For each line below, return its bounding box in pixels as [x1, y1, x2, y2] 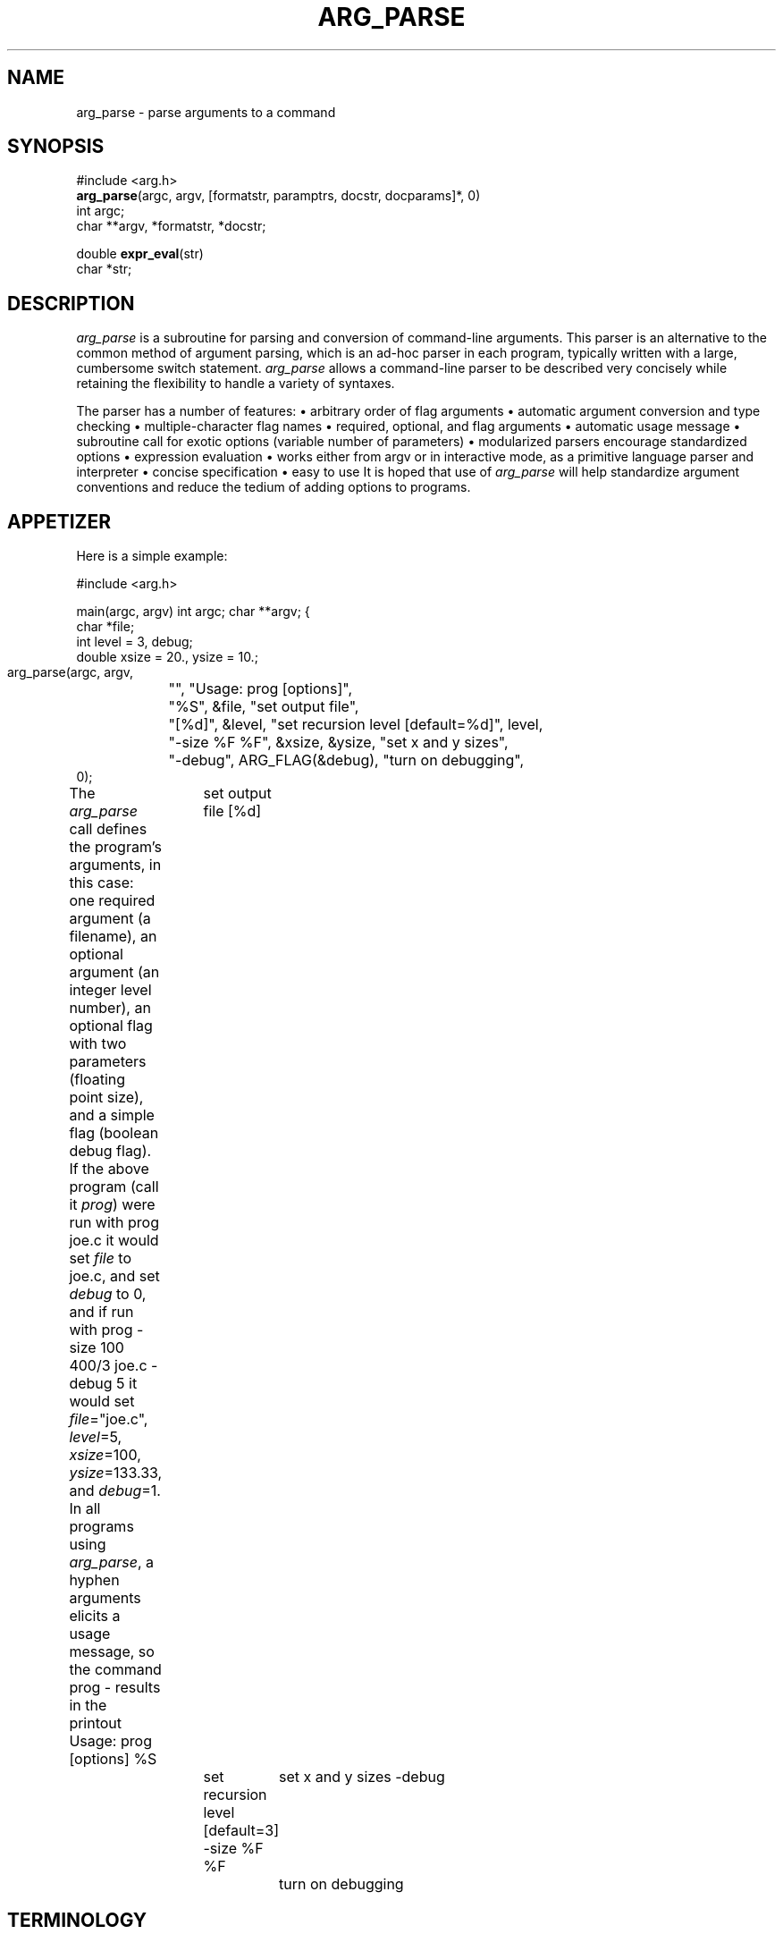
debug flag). [69, 1142, 152, 1161]
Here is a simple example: [76, 548, 228, 564]
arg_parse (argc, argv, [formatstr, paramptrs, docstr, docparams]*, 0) [76, 188, 481, 204]
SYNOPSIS [7, 135, 105, 158]
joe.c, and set [69, 1267, 160, 1286]
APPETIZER [7, 510, 112, 533]
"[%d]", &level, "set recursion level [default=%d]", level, [168, 715, 543, 734]
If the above [69, 1160, 149, 1178]
